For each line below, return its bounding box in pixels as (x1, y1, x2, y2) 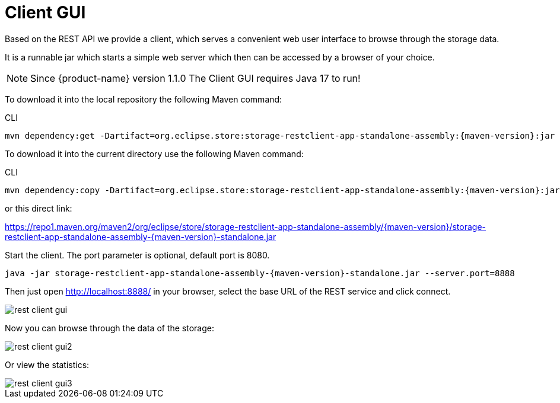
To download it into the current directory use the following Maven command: (5, 148, 304, 159)
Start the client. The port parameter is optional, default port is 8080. (5, 250, 270, 260)
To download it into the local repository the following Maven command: (5, 94, 282, 104)
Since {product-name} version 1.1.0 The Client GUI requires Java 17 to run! (30, 72, 361, 84)
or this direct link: (5, 203, 72, 213)
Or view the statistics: (5, 359, 90, 370)
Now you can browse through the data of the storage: (5, 322, 215, 333)
